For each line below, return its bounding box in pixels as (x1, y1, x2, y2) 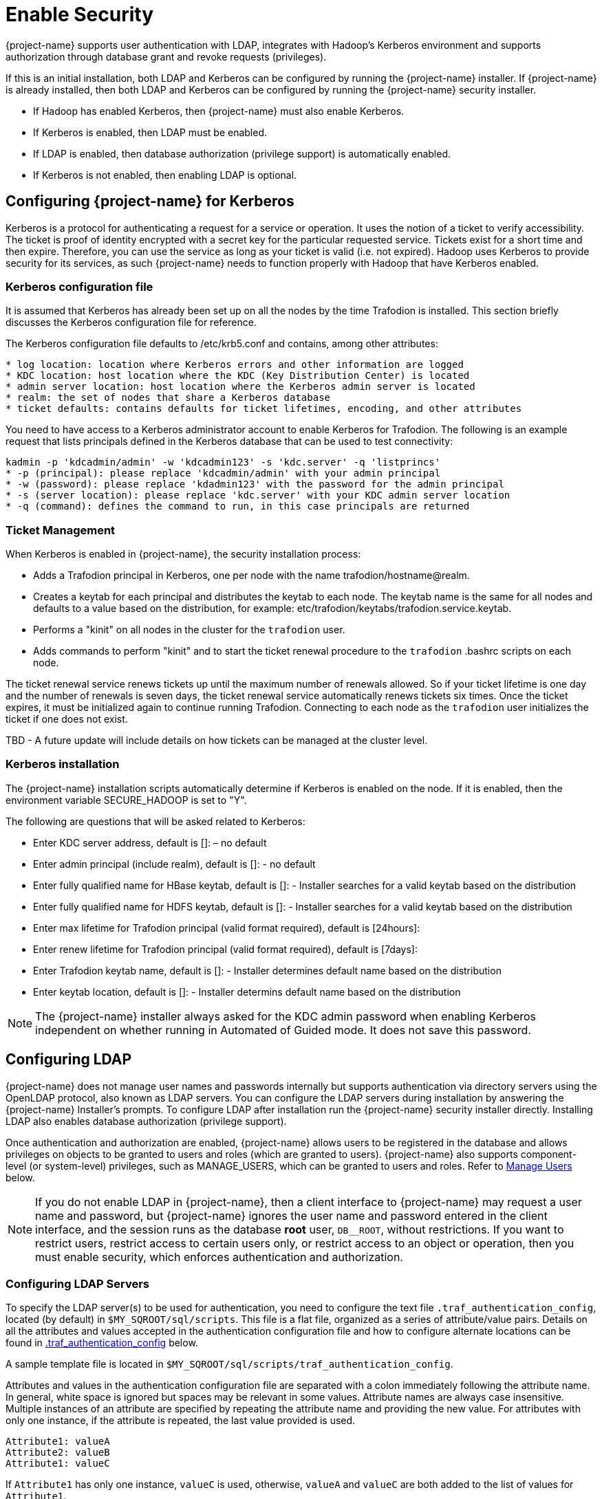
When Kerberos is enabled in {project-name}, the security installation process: (6, 548, 361, 560)
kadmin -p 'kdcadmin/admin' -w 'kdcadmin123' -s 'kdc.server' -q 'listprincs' (6, 457, 441, 468)
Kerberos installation (6, 757, 120, 772)
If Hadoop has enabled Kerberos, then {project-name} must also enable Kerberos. (33, 105, 405, 117)
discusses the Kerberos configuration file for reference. (6, 316, 257, 329)
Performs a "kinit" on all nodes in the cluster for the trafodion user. (33, 624, 345, 636)
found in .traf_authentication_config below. (6, 1337, 198, 1349)
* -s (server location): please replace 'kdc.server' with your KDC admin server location (6, 490, 510, 501)
